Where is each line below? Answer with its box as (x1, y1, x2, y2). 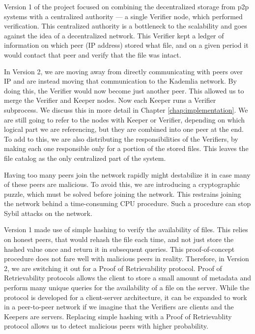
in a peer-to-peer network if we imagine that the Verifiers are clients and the (4, 302, 234, 312)
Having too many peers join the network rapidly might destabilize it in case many (4, 169, 251, 180)
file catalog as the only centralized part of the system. (4, 152, 166, 163)
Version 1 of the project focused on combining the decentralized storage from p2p (4, 1, 249, 11)
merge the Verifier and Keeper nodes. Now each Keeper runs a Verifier (4, 95, 216, 105)
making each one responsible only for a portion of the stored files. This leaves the (4, 143, 249, 153)
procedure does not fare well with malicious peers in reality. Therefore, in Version (4, 253, 249, 264)
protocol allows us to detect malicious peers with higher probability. (4, 321, 208, 331)
